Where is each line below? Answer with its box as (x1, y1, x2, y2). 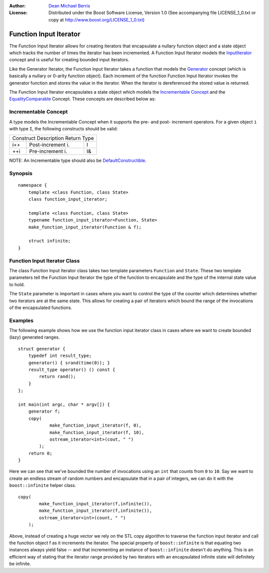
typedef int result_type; (28, 353, 92, 358)
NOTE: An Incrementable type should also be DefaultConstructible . (9, 157, 147, 164)
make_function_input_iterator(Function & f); (28, 224, 142, 230)
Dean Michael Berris (48, 3, 91, 8)
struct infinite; (28, 238, 71, 244)
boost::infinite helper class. (9, 482, 77, 488)
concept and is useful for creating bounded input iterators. (9, 57, 130, 63)
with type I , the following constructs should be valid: (9, 125, 118, 131)
